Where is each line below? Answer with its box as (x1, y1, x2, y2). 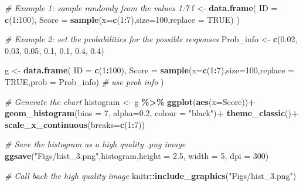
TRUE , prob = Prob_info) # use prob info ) (5, 75, 164, 87)
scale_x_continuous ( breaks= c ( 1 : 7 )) (5, 118, 145, 130)
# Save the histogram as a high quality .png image (5, 138, 186, 150)
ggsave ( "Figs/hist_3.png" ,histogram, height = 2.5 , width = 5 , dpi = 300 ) (5, 149, 269, 161)
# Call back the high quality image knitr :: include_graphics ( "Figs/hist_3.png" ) (5, 169, 297, 181)
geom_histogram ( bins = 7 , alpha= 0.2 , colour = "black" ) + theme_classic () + (5, 107, 299, 119)
